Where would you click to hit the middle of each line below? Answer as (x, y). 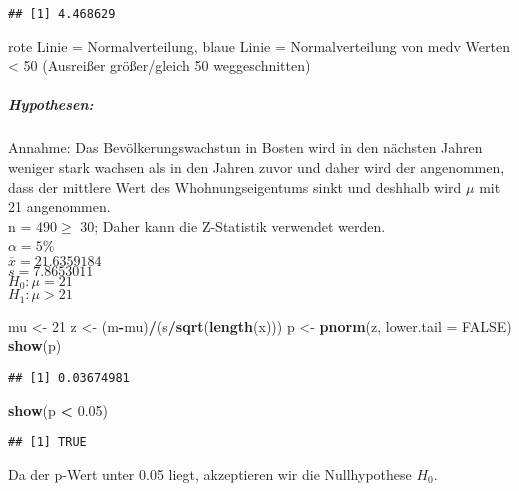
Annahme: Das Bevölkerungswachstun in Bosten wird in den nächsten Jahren (245, 147)
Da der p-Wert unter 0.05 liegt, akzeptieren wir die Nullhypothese (210, 473)
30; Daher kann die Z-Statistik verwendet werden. (233, 225)
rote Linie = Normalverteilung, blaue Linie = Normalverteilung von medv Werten (259, 45)
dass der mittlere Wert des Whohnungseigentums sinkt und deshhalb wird (235, 186)
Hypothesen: (51, 104)
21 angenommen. (59, 206)
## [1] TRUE (47, 442)
